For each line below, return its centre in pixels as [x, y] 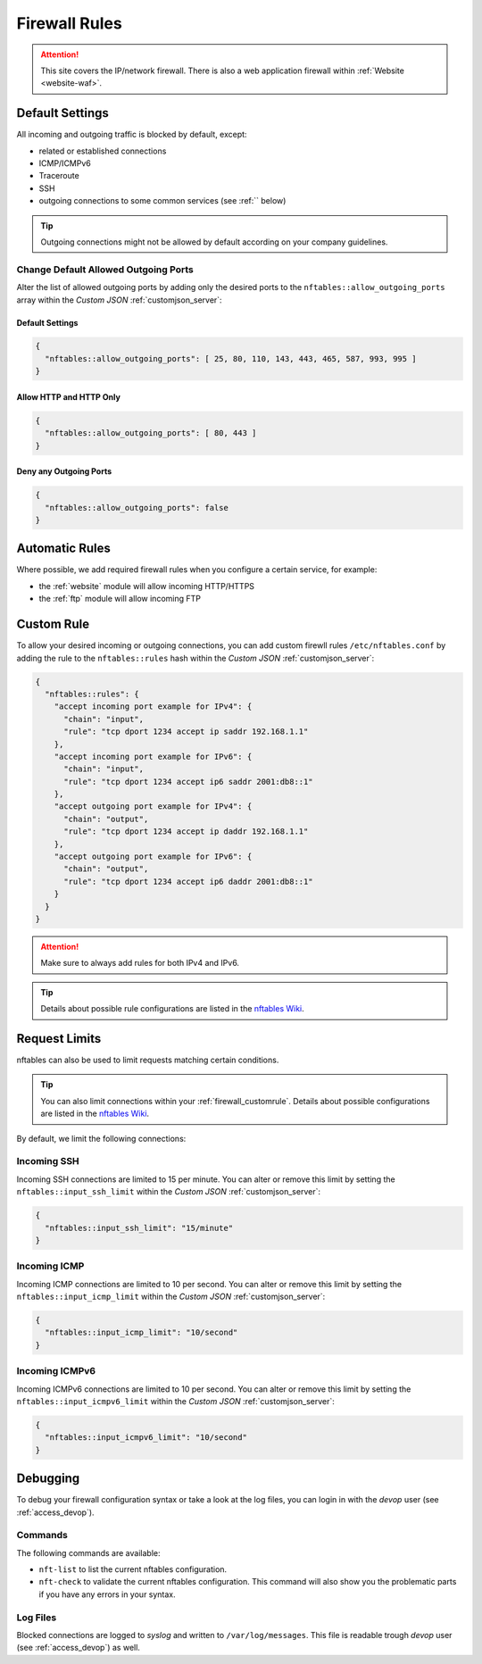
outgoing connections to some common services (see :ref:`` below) [162, 201]
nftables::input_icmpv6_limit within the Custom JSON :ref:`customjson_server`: [175, 1401]
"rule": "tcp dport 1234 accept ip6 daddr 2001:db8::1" [188, 881]
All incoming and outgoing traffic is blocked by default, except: [132, 135]
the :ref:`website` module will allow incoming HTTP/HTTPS [146, 586]
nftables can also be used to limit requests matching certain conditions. [148, 1060]
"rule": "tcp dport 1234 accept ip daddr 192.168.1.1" [186, 832]
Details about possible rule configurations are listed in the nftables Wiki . [173, 1009]
